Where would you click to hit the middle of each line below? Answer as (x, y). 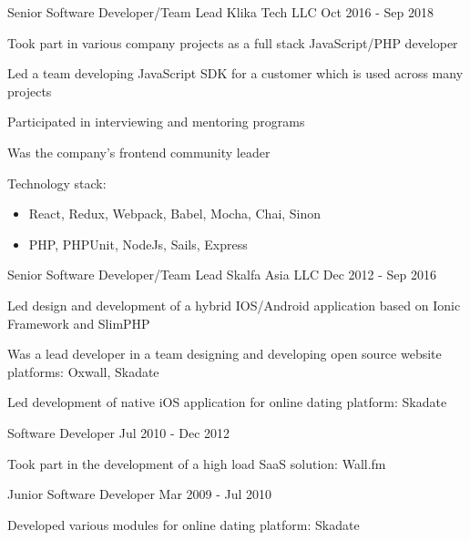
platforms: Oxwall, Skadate (83, 371)
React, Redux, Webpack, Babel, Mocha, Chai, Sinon (175, 214)
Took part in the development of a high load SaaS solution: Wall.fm (197, 463)
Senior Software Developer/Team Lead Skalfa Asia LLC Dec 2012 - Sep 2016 (222, 275)
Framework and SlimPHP (79, 323)
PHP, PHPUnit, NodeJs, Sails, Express (138, 244)
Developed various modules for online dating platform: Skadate (184, 524)
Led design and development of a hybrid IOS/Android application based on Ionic (234, 305)
